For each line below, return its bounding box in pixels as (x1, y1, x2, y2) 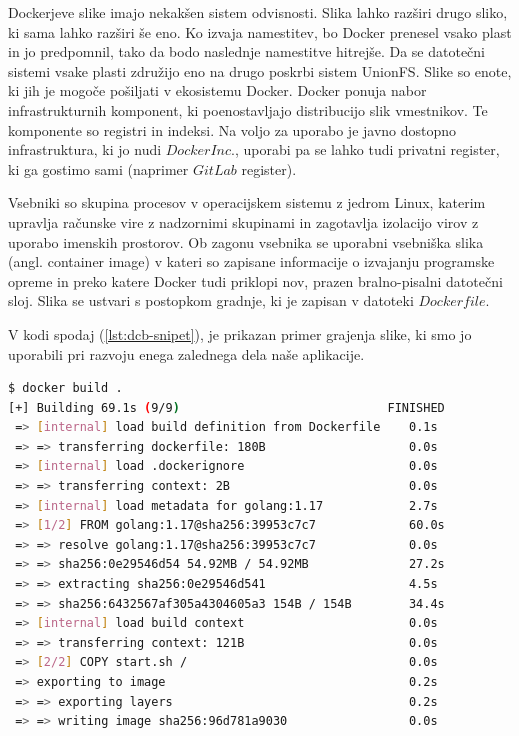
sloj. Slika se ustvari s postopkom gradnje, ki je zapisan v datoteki (8, 290, 414, 311)
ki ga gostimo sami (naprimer (8, 158, 189, 179)
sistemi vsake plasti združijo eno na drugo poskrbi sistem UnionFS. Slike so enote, (8, 60, 512, 81)
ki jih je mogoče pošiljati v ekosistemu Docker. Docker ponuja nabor (8, 80, 427, 101)
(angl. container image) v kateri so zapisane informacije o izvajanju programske (8, 251, 495, 272)
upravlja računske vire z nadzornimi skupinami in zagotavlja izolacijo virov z (8, 211, 479, 232)
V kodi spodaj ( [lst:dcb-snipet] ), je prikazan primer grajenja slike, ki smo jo (8, 323, 472, 344)
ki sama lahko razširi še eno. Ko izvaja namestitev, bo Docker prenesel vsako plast (8, 21, 512, 42)
